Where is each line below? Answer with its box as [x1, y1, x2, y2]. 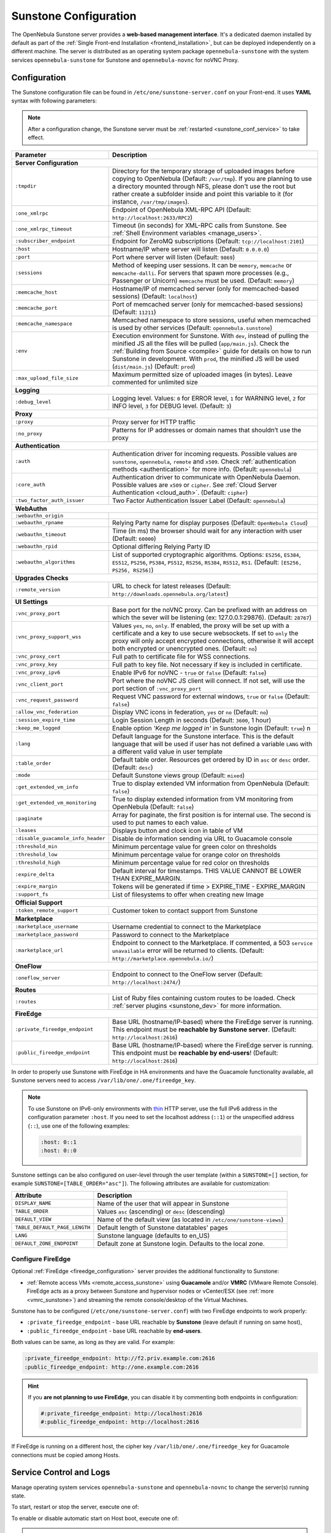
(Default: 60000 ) [112, 534, 156, 543]
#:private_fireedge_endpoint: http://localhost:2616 [40, 1410, 203, 1416]
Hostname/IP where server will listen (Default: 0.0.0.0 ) [112, 245, 270, 253]
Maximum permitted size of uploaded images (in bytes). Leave [112, 370, 292, 378]
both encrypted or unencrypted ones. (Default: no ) [112, 644, 257, 652]
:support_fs [15, 891, 48, 898]
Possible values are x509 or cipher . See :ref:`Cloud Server [112, 480, 277, 489]
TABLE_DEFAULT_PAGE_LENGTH [15, 1224, 91, 1231]
